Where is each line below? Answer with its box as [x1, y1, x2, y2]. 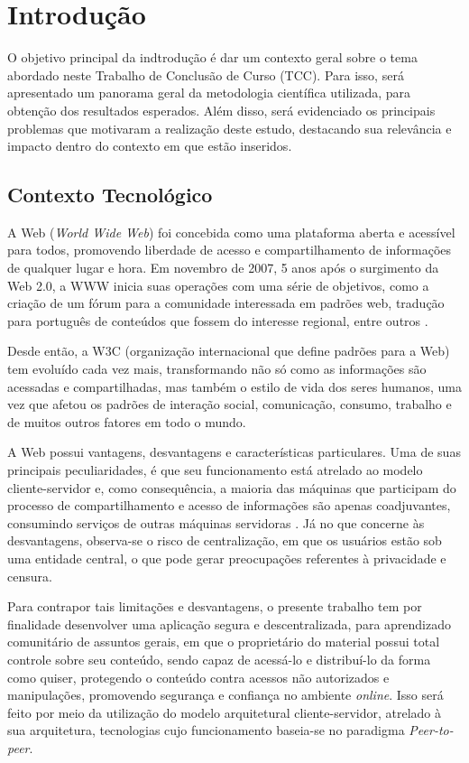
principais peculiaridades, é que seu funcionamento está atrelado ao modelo [7, 461, 423, 479]
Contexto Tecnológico [7, 181, 213, 209]
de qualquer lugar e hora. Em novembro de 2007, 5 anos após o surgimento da [7, 258, 439, 277]
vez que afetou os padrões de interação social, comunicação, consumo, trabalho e [7, 395, 452, 414]
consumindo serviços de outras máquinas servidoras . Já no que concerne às [7, 513, 425, 532]
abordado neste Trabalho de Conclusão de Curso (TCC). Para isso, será [7, 65, 404, 84]
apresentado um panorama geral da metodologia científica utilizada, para [7, 83, 411, 102]
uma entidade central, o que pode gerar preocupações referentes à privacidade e [7, 548, 446, 567]
